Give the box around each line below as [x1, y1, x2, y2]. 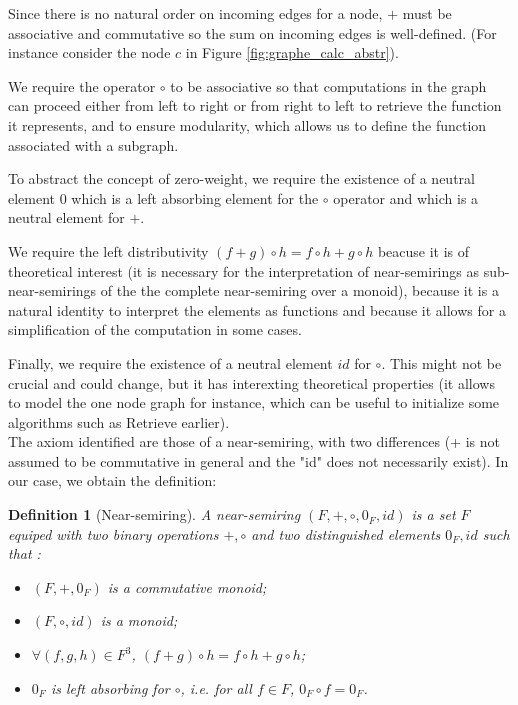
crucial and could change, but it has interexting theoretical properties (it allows [8, 372, 495, 393]
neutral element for [8, 207, 125, 228]
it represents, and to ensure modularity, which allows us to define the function [8, 114, 487, 135]
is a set [411, 504, 456, 525]
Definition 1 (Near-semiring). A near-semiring [8, 504, 301, 525]
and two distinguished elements [251, 523, 441, 544]
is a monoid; [100, 610, 178, 631]
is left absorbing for [50, 677, 170, 698]
